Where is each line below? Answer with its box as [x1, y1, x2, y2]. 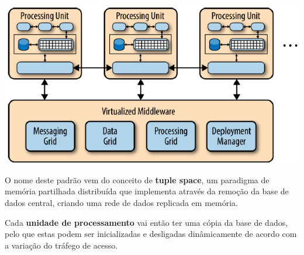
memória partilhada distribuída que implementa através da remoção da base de [5, 185, 289, 197]
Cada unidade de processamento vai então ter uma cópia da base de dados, [5, 216, 288, 228]
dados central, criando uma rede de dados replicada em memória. [5, 197, 238, 209]
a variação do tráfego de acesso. [5, 239, 118, 251]
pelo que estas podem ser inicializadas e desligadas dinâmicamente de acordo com [5, 228, 297, 240]
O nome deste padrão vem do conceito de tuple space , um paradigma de [5, 173, 270, 186]
